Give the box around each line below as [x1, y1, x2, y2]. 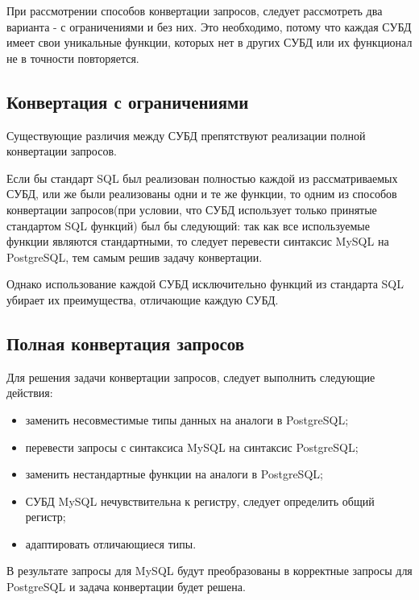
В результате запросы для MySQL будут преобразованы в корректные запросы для [6, 562, 413, 579]
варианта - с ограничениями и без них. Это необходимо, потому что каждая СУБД [6, 18, 412, 35]
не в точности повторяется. [6, 49, 139, 66]
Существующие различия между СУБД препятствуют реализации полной [6, 126, 366, 143]
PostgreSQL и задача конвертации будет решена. [6, 578, 246, 595]
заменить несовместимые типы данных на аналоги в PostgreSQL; [25, 411, 349, 428]
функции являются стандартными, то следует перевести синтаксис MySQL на [6, 233, 389, 250]
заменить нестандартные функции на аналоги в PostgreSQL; [25, 466, 323, 482]
